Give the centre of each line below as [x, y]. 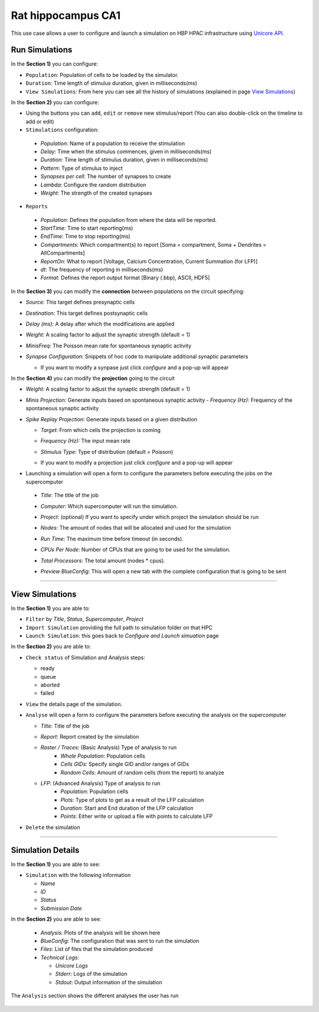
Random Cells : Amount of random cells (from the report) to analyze [142, 772]
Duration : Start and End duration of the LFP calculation [127, 808]
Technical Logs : [60, 957]
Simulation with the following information [78, 875]
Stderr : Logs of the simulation [91, 974]
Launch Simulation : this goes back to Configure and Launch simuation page [122, 636]
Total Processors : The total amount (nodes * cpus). [103, 560]
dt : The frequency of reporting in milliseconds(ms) [102, 270]
